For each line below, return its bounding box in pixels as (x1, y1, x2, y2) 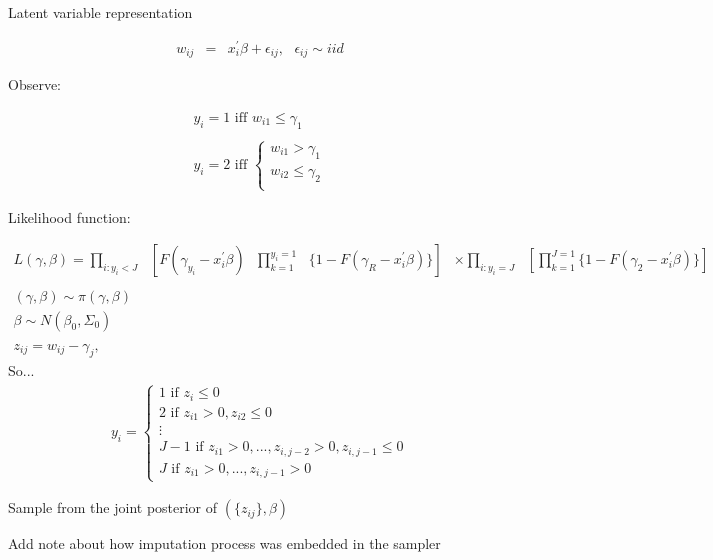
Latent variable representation (8, 2, 193, 22)
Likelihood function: (8, 206, 131, 227)
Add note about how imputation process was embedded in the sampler (8, 533, 441, 554)
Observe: (8, 74, 62, 95)
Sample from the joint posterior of (8, 497, 218, 518)
